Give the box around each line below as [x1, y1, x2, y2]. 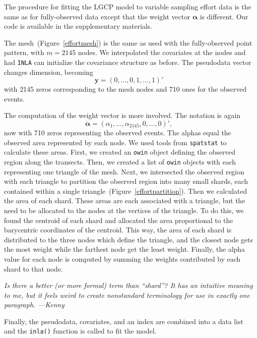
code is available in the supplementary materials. [4, 21, 152, 31]
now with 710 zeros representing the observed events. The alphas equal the [4, 127, 231, 137]
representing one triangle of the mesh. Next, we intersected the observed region [4, 166, 245, 176]
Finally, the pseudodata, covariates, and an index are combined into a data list [4, 316, 244, 326]
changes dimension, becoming [4, 66, 93, 77]
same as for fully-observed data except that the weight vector [4, 11, 191, 21]
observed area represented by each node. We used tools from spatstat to [4, 137, 227, 147]
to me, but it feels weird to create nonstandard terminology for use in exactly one [4, 289, 250, 300]
